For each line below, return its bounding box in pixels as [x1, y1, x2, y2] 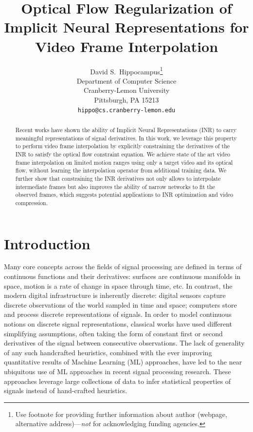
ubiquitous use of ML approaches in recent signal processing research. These [4, 366, 231, 377]
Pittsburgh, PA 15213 [94, 94, 159, 104]
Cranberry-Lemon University [83, 85, 170, 95]
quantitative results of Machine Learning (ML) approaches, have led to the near [4, 357, 242, 367]
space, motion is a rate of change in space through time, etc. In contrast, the [4, 280, 233, 291]
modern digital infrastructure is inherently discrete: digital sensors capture [4, 290, 226, 300]
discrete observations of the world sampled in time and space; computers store [4, 299, 237, 310]
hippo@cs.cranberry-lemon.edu [77, 106, 176, 114]
